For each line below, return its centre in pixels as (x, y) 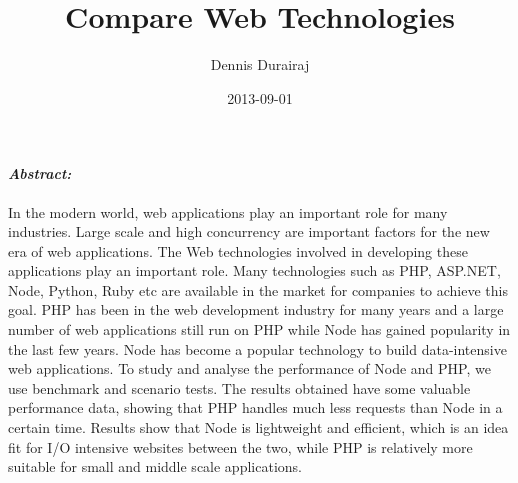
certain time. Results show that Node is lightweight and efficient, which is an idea (258, 427)
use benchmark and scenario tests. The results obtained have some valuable (239, 387)
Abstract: (40, 173)
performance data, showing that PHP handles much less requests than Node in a (255, 407)
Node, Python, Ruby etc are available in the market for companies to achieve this (258, 289)
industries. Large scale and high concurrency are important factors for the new (249, 231)
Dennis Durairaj (260, 64)
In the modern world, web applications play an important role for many (228, 211)
